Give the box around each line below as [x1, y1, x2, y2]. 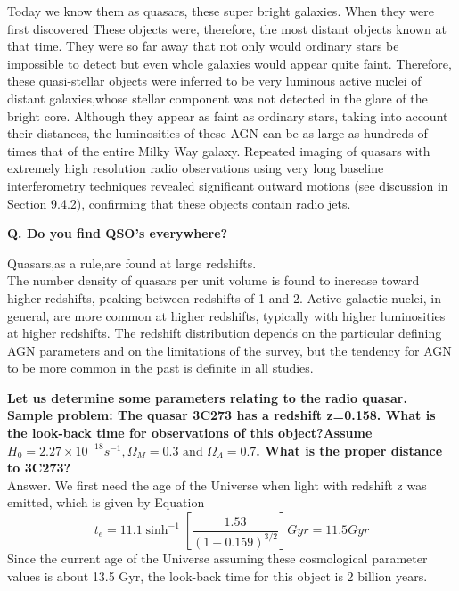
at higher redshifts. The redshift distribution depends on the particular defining [7, 324, 442, 342]
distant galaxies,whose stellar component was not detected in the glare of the [7, 88, 428, 107]
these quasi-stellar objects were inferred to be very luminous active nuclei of [7, 71, 422, 90]
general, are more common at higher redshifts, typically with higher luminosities [7, 306, 446, 324]
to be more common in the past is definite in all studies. [7, 358, 314, 377]
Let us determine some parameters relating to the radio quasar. [7, 388, 407, 406]
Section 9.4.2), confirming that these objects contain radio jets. [7, 193, 351, 212]
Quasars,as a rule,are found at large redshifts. [7, 253, 257, 272]
